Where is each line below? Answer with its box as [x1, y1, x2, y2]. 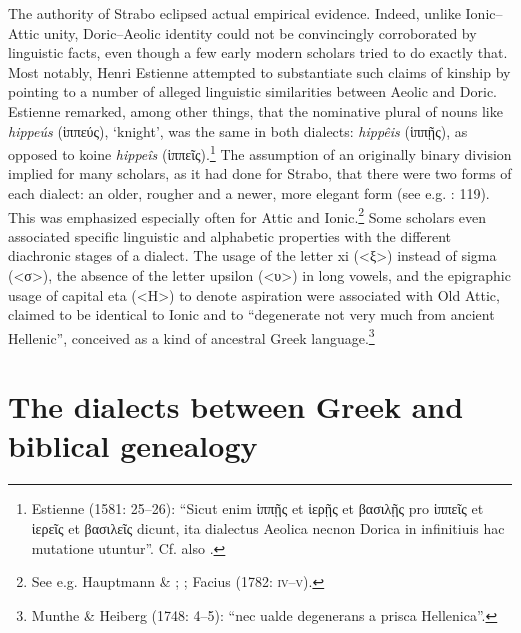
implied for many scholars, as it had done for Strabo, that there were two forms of [8, 163, 512, 184]
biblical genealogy [8, 425, 258, 466]
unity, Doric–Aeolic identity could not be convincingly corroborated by [43, 22, 477, 43]
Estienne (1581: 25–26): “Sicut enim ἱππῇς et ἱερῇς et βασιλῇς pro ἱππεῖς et [31, 498, 484, 519]
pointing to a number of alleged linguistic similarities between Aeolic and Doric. [8, 81, 497, 102]
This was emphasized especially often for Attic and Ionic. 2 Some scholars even [8, 203, 487, 227]
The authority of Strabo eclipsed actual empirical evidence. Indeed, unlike [8, 3, 461, 23]
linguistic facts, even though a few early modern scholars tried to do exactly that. [8, 42, 508, 63]
